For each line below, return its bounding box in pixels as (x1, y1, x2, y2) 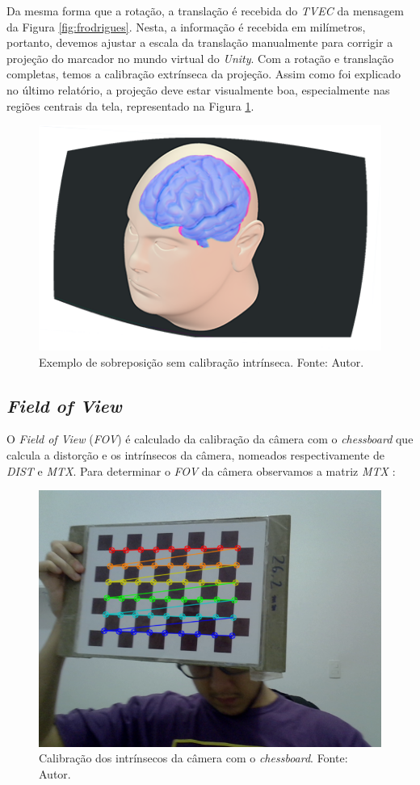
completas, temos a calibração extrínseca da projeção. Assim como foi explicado (6, 65, 401, 82)
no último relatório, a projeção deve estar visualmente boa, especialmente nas (6, 81, 390, 98)
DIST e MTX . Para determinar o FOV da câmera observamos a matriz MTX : (6, 462, 396, 479)
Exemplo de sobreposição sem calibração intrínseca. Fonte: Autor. (39, 353, 364, 370)
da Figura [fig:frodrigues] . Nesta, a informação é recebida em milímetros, (6, 18, 366, 35)
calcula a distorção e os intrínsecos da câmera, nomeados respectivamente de (6, 446, 384, 463)
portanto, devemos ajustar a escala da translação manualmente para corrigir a (6, 34, 393, 51)
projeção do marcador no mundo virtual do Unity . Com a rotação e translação (6, 49, 394, 66)
